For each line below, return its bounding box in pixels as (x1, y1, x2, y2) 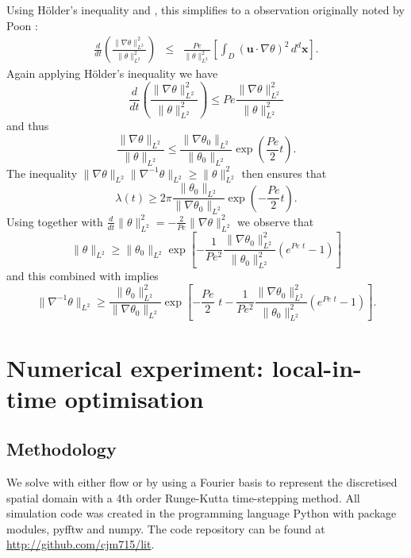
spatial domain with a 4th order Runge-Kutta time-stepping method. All (6, 489, 360, 506)
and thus (6, 117, 49, 134)
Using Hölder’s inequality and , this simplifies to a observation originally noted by (6, 2, 405, 17)
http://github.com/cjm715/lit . (6, 536, 155, 552)
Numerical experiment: (6, 351, 264, 383)
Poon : (6, 17, 38, 33)
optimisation (64, 382, 204, 414)
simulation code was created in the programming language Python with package (6, 505, 397, 521)
